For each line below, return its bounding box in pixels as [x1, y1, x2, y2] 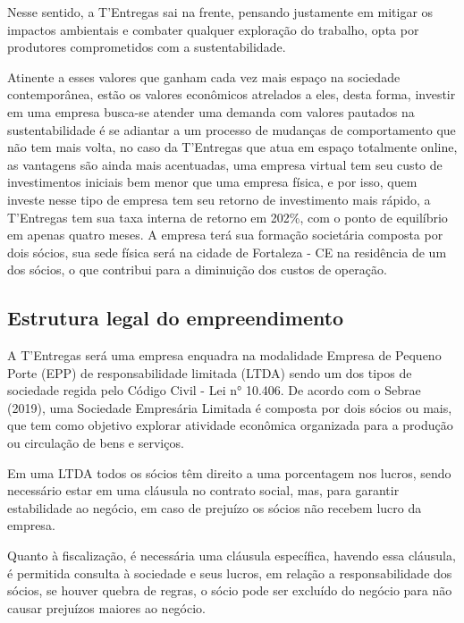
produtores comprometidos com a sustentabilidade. [7, 38, 286, 56]
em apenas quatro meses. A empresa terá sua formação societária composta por [7, 225, 443, 244]
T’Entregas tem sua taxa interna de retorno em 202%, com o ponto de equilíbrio [7, 207, 448, 226]
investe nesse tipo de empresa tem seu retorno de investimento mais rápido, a [7, 189, 431, 208]
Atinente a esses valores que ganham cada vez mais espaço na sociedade [7, 67, 401, 86]
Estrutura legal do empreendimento [7, 304, 344, 332]
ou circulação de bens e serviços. [7, 434, 184, 452]
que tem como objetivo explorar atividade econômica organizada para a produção [7, 416, 453, 434]
